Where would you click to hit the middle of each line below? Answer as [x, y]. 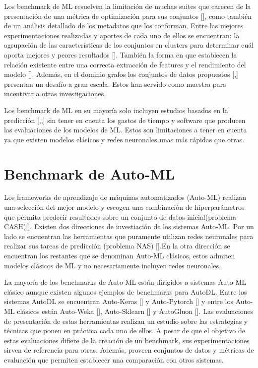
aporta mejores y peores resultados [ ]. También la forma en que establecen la [121, 54]
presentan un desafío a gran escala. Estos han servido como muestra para [115, 84]
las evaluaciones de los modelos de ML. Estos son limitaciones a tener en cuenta [126, 130]
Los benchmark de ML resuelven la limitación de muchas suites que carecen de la [128, 6]
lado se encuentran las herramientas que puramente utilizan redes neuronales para [129, 236]
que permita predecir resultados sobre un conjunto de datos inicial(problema [120, 216]
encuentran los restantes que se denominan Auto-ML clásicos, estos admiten [120, 255]
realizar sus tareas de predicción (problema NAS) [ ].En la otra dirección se [117, 246]
